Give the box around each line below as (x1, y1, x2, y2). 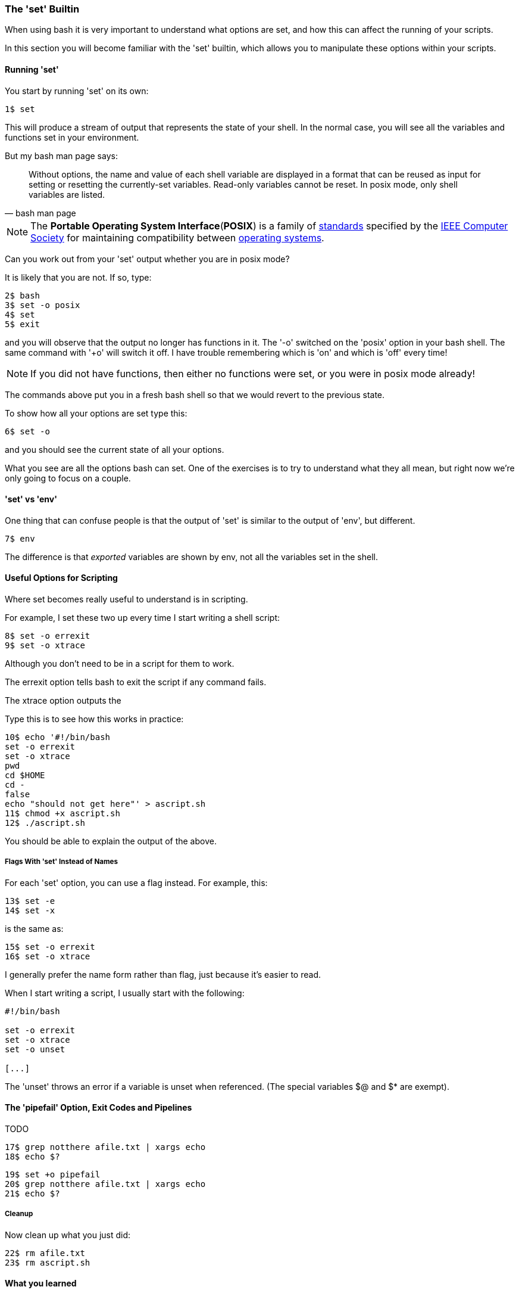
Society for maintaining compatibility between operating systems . (30, 231, 324, 244)
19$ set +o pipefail (5, 1170, 101, 1180)
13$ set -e (5, 896, 55, 906)
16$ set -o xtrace (5, 951, 90, 961)
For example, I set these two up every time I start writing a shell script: (5, 613, 280, 623)
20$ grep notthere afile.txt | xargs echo (5, 1179, 206, 1189)
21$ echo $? (5, 1189, 60, 1199)
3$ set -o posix (5, 300, 80, 310)
